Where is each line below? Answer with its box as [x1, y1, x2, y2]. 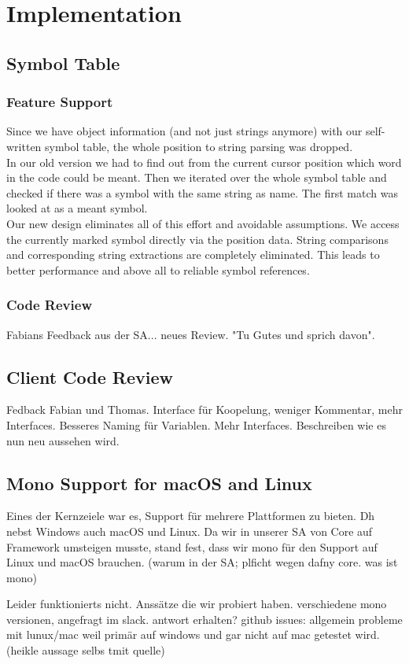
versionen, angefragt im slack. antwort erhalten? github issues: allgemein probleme [6, 611, 403, 627]
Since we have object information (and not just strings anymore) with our [6, 123, 363, 139]
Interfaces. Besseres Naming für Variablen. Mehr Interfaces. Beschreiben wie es [6, 416, 386, 433]
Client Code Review [6, 364, 173, 389]
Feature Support [6, 92, 113, 112]
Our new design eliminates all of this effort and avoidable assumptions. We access [6, 215, 400, 231]
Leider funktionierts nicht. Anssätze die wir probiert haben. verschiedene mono [6, 596, 387, 612]
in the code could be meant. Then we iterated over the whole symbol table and [6, 169, 387, 186]
